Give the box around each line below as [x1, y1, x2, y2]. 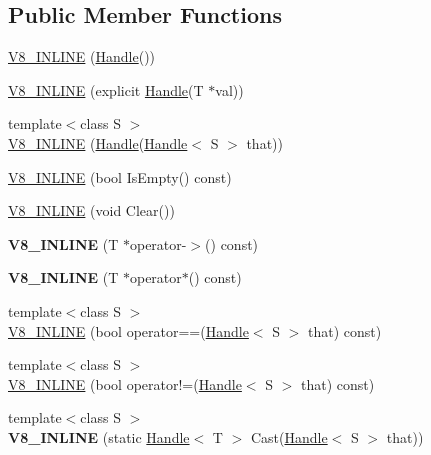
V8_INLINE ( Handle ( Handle [8, 132, 188, 153]
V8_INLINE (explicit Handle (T [8, 79, 204, 100]
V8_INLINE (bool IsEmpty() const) [8, 166, 232, 187]
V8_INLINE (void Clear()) [8, 200, 175, 221]
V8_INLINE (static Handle [8, 426, 190, 447]
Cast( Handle [250, 426, 328, 447]
